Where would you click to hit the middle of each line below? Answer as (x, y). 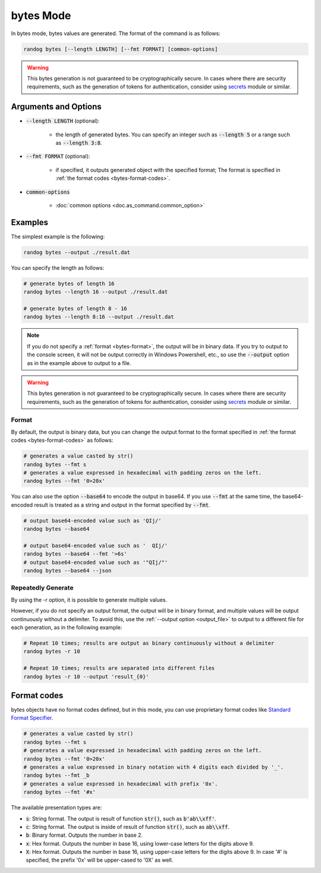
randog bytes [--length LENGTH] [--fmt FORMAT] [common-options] (121, 49)
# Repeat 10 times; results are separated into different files (119, 668)
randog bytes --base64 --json (67, 571)
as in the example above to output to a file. (79, 363)
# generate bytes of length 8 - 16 (75, 308)
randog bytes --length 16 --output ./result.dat (96, 292)
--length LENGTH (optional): (63, 121)
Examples (30, 222)
